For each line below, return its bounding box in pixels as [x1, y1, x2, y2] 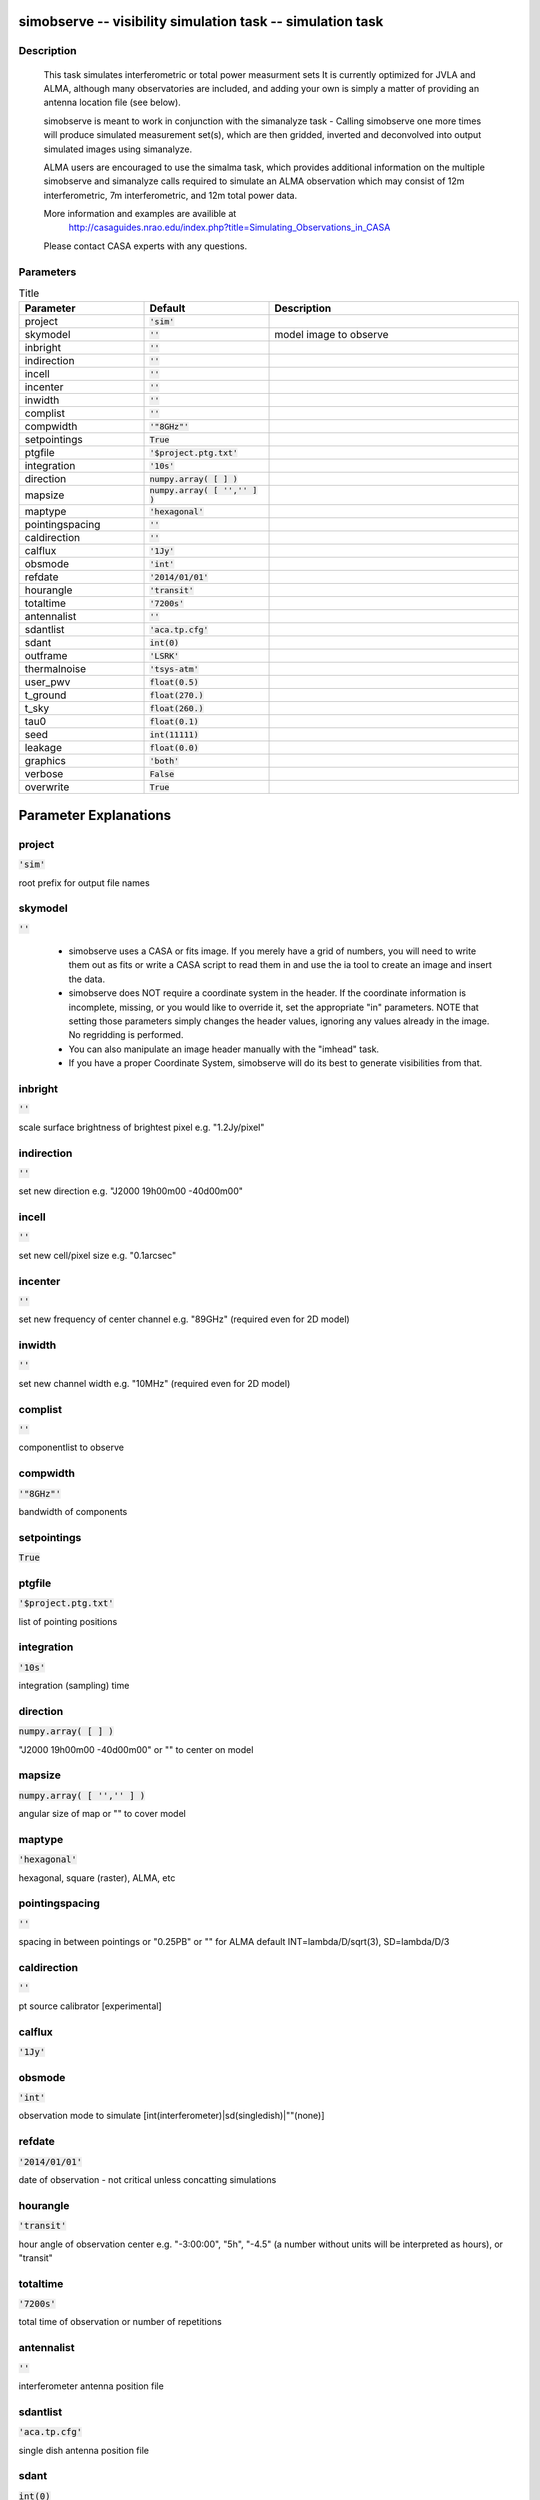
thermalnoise [24, 662, 87, 676]
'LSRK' [149, 650, 180, 661]
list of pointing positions [18, 1615, 118, 1627]
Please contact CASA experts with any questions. [43, 240, 248, 252]
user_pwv [24, 675, 71, 689]
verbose [24, 767, 64, 781]
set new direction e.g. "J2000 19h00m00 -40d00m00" [18, 1185, 244, 1197]
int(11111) [149, 729, 199, 740]
